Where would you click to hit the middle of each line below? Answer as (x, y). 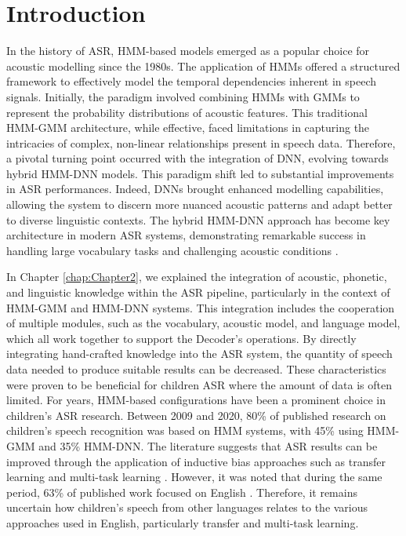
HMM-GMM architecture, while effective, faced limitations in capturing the (188, 128)
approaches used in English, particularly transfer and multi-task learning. (183, 522)
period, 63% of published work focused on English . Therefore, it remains (182, 492)
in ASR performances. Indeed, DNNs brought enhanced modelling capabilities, (195, 189)
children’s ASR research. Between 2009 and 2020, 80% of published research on (196, 415)
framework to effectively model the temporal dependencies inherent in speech (191, 81)
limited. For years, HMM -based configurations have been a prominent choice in (196, 400)
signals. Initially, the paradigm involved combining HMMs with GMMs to (183, 96)
